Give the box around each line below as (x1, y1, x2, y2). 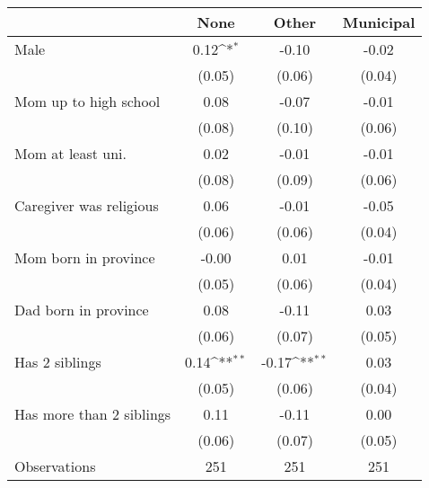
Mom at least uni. (14, 143, 127, 164)
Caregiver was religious (14, 195, 159, 216)
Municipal (342, 12, 416, 32)
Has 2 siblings (14, 351, 101, 372)
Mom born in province (14, 247, 155, 268)
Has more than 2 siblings (14, 404, 171, 424)
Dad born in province (14, 299, 149, 320)
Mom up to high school (14, 91, 161, 111)
